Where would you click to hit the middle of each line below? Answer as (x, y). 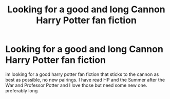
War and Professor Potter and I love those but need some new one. (76, 85)
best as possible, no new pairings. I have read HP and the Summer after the (85, 80)
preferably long (22, 90)
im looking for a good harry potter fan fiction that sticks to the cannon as (82, 74)
